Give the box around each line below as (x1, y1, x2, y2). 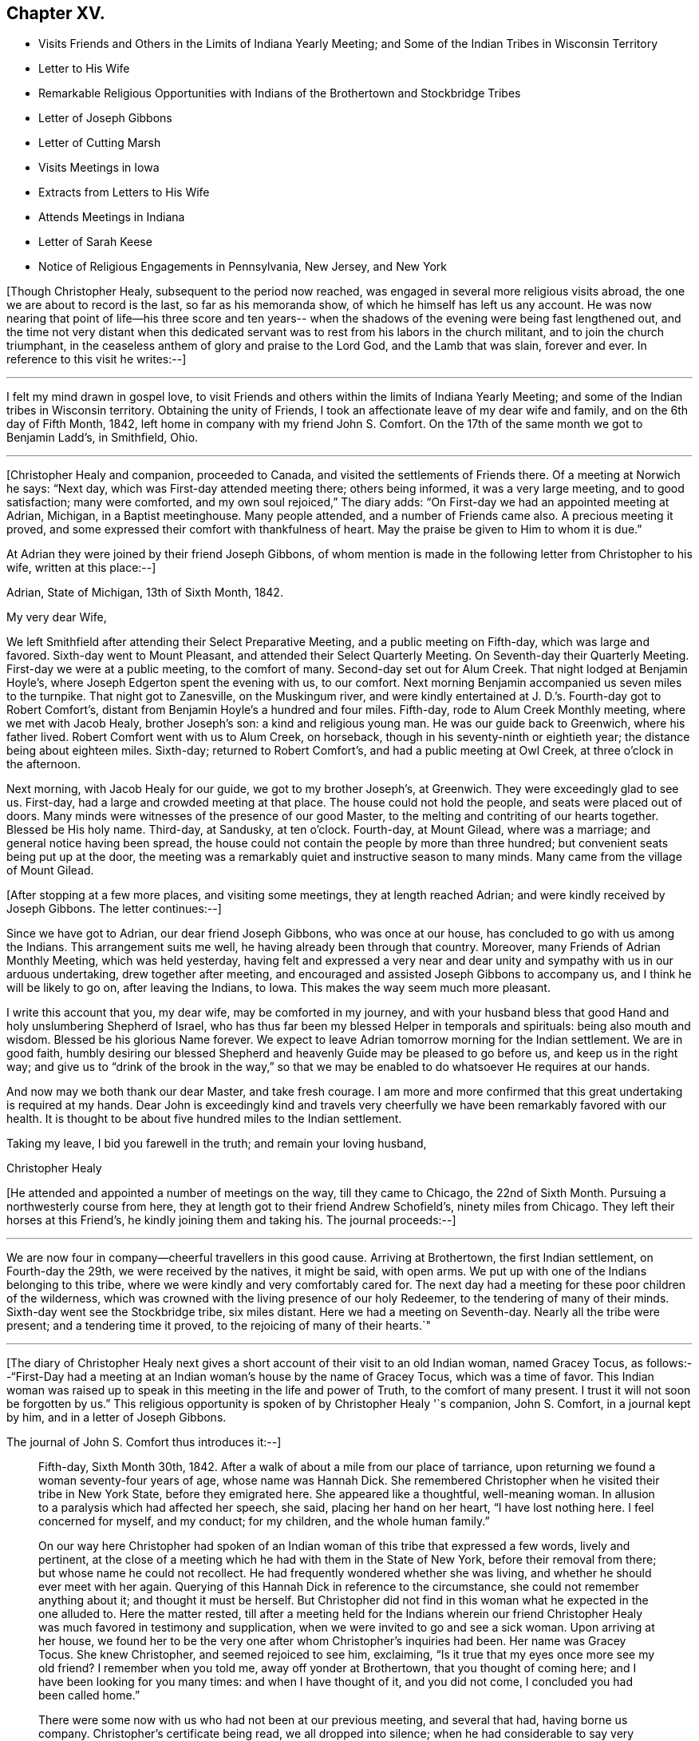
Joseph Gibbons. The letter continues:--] (6, 902, 222, 916)
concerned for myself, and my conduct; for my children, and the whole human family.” (38, 1514, 490, 1529)
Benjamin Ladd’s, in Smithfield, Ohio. (6, 430, 199, 445)
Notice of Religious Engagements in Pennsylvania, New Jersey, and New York (38, 260, 447, 274)
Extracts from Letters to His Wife (38, 185, 210, 200)
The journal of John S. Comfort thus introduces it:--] (6, 1435, 282, 1450)
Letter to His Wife (38, 61, 130, 76)
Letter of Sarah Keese (38, 235, 152, 249)
